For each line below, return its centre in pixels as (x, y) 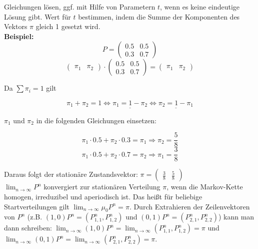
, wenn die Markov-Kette (205, 187)
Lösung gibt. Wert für (37, 16)
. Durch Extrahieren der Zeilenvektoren (189, 206)
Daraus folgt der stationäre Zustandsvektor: (71, 174)
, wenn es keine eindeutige (200, 7)
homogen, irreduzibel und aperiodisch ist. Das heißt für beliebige (103, 196)
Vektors (16, 26)
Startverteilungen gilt (37, 206)
